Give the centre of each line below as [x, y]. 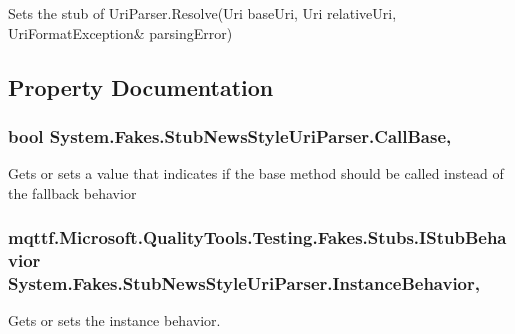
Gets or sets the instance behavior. [114, 320]
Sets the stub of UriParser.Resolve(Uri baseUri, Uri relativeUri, [202, 13]
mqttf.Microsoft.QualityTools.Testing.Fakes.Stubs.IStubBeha [257, 237]
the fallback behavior [72, 192]
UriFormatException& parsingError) [120, 32]
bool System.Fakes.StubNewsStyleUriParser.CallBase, [230, 135]
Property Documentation [141, 86]
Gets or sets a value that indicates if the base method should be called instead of [256, 173]
